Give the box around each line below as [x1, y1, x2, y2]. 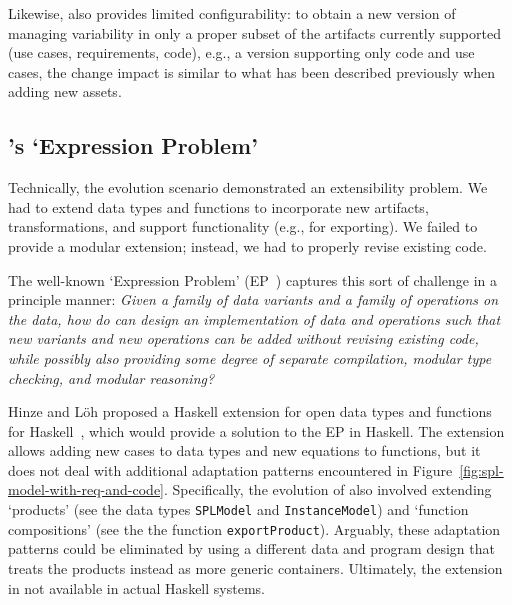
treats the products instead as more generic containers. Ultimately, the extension [8, 557, 503, 578]
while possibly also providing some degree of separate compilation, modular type [8, 347, 492, 368]
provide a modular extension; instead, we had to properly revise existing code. [8, 235, 487, 256]
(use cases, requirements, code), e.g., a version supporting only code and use [8, 42, 475, 63]
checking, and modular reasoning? [8, 367, 215, 388]
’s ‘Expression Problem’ [8, 130, 258, 161]
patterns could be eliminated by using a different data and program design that [8, 538, 495, 559]
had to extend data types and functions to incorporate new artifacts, [8, 196, 429, 217]
